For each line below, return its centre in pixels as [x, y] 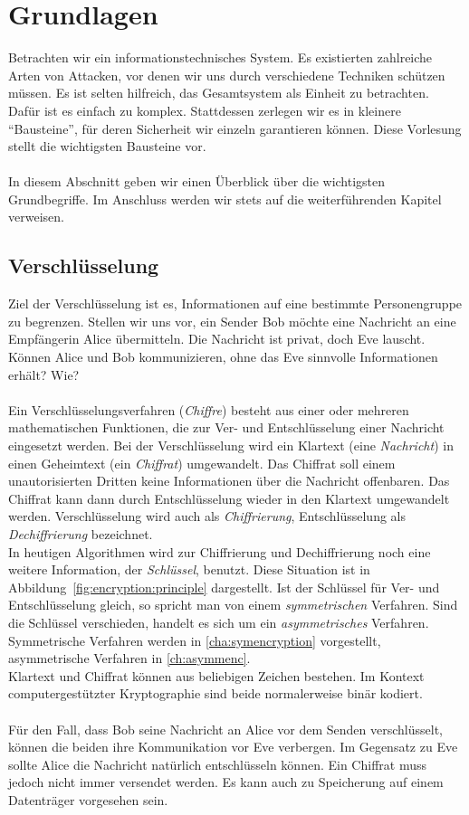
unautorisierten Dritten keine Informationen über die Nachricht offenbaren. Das [229, 481]
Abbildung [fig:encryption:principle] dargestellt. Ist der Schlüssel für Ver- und [224, 587]
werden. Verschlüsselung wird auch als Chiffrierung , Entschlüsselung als [207, 516]
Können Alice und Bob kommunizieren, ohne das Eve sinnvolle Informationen [223, 357]
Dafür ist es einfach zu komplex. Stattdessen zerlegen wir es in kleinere [205, 110]
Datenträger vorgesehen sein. [88, 799]
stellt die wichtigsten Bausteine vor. [107, 146]
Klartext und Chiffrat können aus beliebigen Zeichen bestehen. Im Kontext [216, 675]
